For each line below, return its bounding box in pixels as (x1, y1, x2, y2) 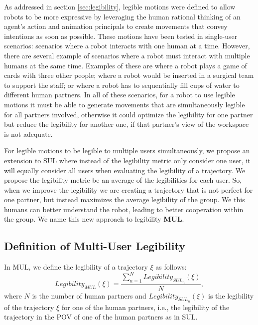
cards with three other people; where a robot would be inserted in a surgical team (4, 70, 254, 80)
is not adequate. (4, 128, 53, 139)
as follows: (155, 262, 187, 272)
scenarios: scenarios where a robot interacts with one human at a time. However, (4, 40, 250, 51)
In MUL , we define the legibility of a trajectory (4, 262, 148, 272)
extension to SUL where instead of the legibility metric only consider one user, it (4, 155, 251, 165)
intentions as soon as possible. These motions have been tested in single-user (4, 30, 238, 41)
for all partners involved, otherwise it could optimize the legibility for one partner (4, 109, 253, 119)
